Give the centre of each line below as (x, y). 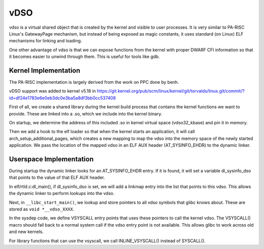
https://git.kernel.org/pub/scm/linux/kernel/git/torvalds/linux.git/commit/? (171, 91)
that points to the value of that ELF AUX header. (57, 177)
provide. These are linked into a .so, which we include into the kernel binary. (86, 114)
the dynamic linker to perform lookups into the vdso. (62, 193)
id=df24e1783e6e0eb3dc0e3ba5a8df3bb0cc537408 (62, 98)
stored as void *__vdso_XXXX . (42, 209)
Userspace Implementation (51, 159)
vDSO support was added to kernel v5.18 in (53, 91)
